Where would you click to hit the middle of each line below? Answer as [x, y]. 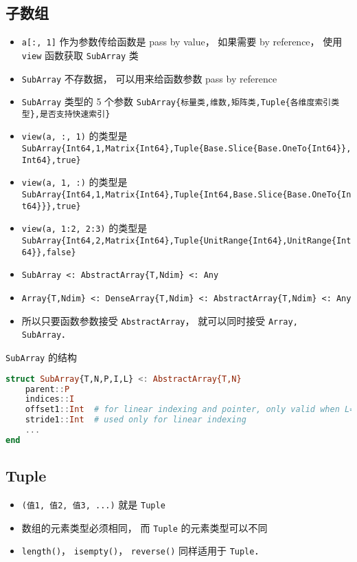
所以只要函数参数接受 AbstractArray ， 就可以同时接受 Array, [160, 320]
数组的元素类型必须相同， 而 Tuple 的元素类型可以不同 [145, 527]
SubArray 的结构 [41, 357]
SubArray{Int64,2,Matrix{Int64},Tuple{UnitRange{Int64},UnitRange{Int [186, 241]
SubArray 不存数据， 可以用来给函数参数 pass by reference [149, 78]
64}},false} [49, 252]
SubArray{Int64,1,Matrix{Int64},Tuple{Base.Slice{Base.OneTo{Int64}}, [186, 149]
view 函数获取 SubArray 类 [80, 55]
